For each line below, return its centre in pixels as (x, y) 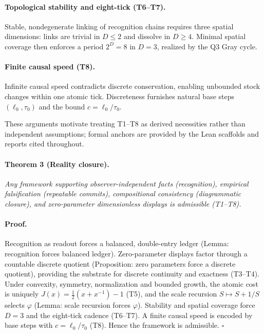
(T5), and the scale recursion (172, 294)
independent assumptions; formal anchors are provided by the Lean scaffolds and (132, 133)
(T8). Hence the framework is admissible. (154, 325)
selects (15, 305)
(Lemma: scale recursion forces (82, 305)
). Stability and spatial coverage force (196, 305)
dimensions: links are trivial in (52, 36)
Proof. (16, 224)
